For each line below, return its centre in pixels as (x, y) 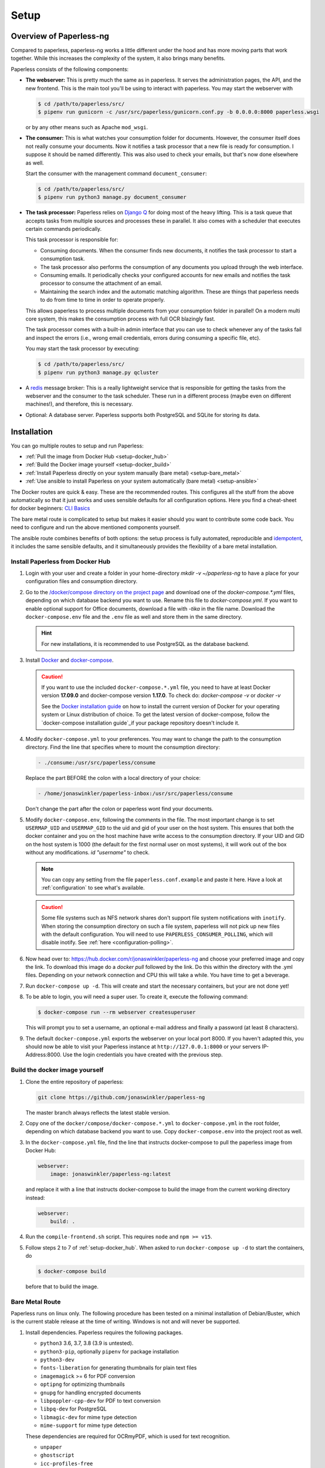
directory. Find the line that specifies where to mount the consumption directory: (123, 747)
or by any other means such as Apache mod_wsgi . (87, 127)
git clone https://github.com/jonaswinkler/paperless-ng (121, 1097)
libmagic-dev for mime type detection (89, 1417)
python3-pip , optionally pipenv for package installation (109, 1351)
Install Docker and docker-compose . (70, 660)
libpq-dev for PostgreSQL (73, 1409)
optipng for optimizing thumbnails (83, 1384)
